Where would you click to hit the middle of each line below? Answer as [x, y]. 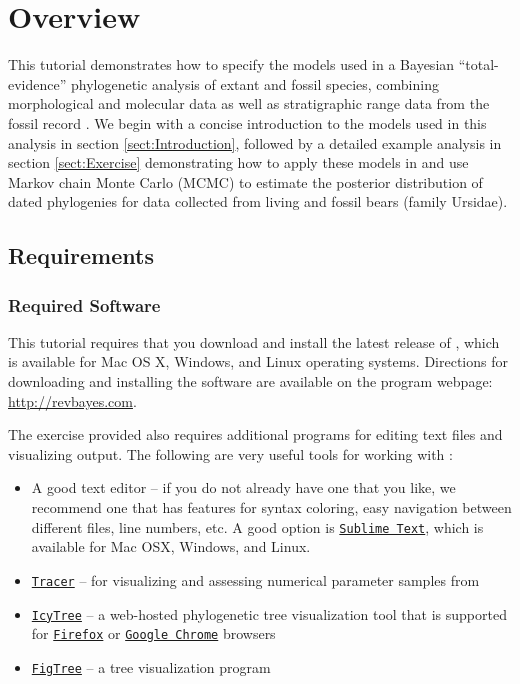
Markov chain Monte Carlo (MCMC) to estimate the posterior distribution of [245, 181]
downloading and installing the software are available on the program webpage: [250, 381]
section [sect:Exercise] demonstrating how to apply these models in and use [238, 162]
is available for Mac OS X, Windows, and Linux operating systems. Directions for [258, 361]
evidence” [37, 83]
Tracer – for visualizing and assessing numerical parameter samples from [255, 579]
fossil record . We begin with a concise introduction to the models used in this [247, 122]
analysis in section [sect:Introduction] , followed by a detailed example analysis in [255, 142]
